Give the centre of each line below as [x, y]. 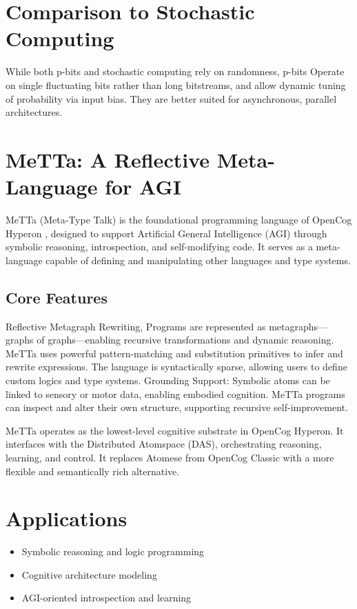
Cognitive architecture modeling [89, 574]
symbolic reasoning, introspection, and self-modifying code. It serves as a [159, 247]
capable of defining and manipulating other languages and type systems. [198, 260]
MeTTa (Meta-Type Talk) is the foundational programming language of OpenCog [179, 219]
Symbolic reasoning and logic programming [113, 551]
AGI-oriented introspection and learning [106, 598]
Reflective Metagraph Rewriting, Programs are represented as [136, 326]
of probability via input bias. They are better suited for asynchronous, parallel [171, 98]
